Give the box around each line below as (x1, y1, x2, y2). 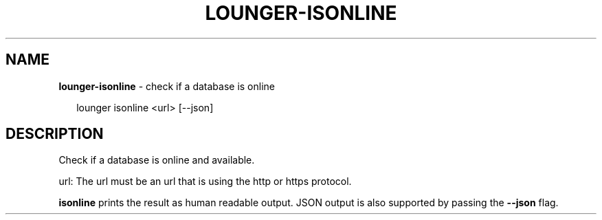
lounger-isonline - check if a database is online (58, 80, 276, 92)
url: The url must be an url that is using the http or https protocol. (58, 175, 352, 188)
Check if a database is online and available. (58, 154, 255, 166)
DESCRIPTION (5, 125, 104, 143)
